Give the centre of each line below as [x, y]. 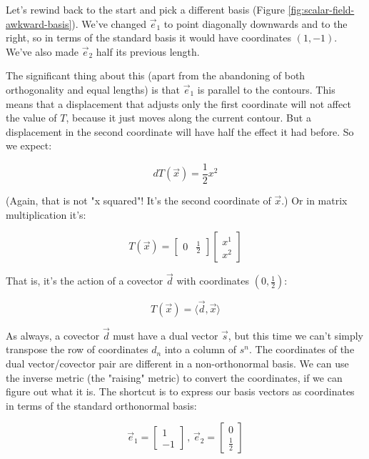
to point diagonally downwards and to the [256, 23]
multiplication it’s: [46, 214]
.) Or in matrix [314, 200]
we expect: [29, 145]
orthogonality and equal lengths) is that [93, 89]
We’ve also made [42, 51]
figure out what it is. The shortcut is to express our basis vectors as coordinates [180, 391]
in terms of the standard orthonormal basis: [101, 405]
